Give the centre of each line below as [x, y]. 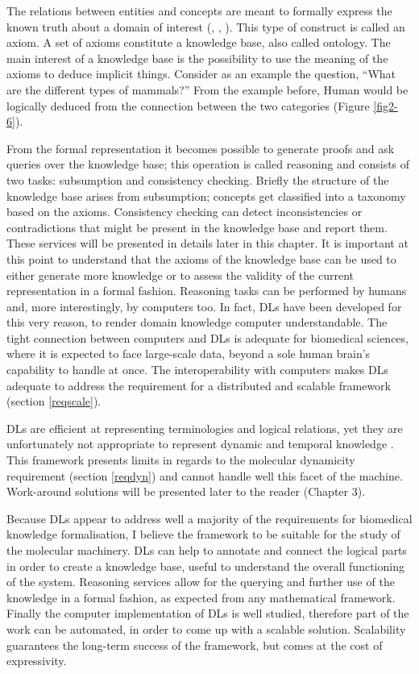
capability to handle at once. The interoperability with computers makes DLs [198, 370]
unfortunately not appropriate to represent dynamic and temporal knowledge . [200, 444]
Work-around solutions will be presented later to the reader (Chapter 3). [186, 491]
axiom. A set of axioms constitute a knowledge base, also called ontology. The [199, 42]
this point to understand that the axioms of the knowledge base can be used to [201, 258]
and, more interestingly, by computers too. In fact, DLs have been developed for [204, 306]
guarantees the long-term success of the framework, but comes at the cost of [195, 645]
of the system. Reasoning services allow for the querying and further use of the [201, 582]
